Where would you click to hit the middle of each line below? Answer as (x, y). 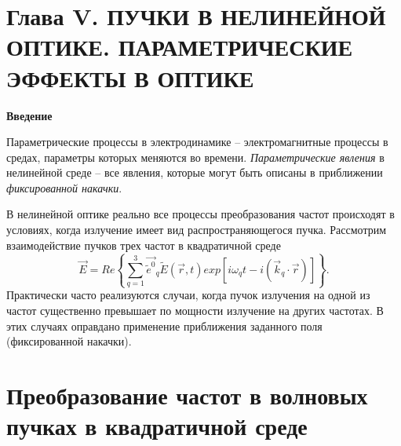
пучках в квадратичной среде (157, 426)
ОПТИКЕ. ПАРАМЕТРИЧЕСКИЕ (180, 47)
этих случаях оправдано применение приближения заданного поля (164, 325)
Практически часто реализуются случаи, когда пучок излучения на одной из (188, 295)
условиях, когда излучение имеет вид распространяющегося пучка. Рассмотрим (197, 230)
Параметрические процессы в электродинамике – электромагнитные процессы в (197, 142)
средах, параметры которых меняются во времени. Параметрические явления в (195, 157)
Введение (29, 115)
